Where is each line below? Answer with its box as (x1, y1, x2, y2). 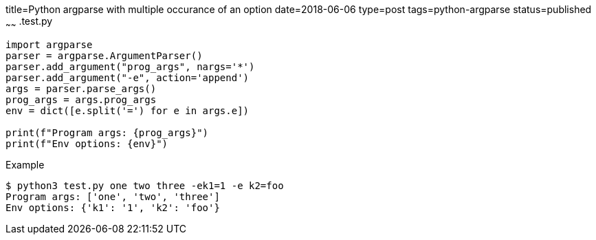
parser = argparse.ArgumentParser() (5, 50, 203, 61)
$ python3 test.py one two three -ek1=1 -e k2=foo (5, 179, 284, 191)
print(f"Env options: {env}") (5, 138, 168, 149)
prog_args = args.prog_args (5, 94, 157, 105)
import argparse (5, 39, 93, 50)
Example (5, 158, 45, 171)
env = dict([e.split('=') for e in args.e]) (5, 105, 250, 116)
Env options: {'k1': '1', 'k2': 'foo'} (5, 201, 220, 213)
